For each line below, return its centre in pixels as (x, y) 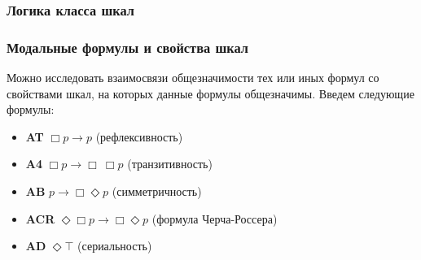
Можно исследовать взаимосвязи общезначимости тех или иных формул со (193, 78)
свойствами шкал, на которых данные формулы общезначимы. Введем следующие (210, 93)
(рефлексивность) (139, 136)
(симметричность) (157, 191)
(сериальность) (115, 246)
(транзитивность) (170, 164)
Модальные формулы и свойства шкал (127, 47)
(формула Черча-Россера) (215, 218)
